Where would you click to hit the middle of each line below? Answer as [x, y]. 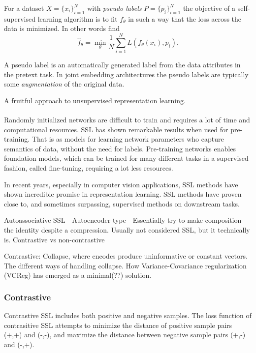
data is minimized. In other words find [62, 28]
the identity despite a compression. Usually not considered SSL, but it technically [127, 230]
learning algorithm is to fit [78, 18]
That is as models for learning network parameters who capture [128, 139]
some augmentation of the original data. [64, 84]
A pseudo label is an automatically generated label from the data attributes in [122, 65]
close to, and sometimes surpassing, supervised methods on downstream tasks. [122, 203]
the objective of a [209, 8]
